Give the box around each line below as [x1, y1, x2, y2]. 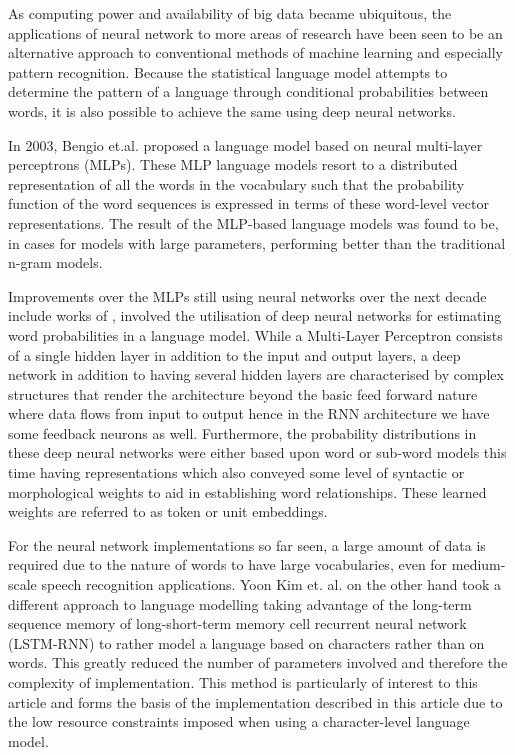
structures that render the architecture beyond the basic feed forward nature [8, 383, 478, 404]
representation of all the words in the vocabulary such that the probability [8, 173, 465, 194]
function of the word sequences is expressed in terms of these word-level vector [8, 193, 489, 214]
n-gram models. [8, 252, 103, 273]
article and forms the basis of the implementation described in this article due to [8, 691, 503, 712]
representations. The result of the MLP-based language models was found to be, [8, 212, 499, 233]
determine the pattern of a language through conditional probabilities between [8, 81, 489, 102]
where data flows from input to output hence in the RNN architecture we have [8, 403, 490, 424]
